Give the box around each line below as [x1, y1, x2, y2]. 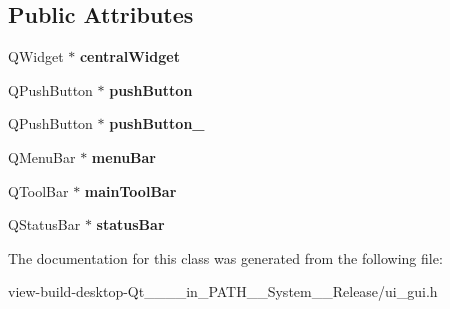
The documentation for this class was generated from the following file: [8, 247, 443, 268]
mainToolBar [84, 180, 177, 201]
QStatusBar [8, 214, 81, 235]
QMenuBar [8, 146, 76, 167]
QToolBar [8, 180, 69, 201]
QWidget [8, 46, 64, 67]
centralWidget [79, 46, 180, 67]
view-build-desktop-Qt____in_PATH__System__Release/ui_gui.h [8, 281, 438, 302]
